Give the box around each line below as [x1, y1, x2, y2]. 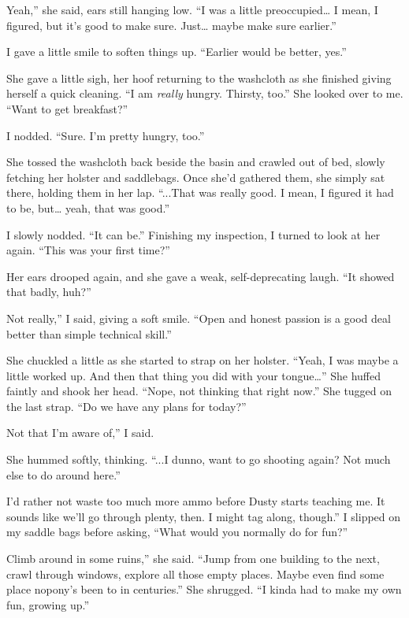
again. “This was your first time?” [6, 242, 170, 258]
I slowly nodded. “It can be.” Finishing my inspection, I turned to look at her [6, 226, 381, 242]
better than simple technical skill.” [6, 325, 172, 342]
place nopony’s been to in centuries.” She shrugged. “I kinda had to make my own [6, 581, 402, 598]
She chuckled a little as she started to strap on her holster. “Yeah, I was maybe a [6, 352, 399, 368]
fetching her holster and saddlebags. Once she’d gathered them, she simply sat [6, 168, 385, 185]
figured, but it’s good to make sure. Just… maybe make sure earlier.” [6, 17, 336, 33]
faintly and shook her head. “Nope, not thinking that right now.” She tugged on [6, 383, 392, 399]
